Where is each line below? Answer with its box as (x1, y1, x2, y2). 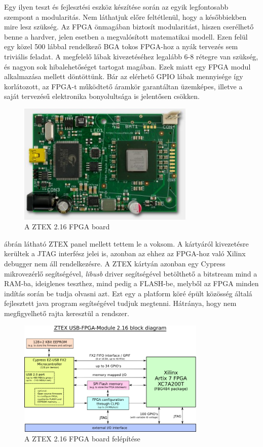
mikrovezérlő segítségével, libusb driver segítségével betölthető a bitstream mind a (4, 268, 257, 279)
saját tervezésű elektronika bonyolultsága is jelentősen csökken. (4, 91, 200, 101)
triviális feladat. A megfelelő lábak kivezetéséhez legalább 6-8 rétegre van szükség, (4, 51, 258, 61)
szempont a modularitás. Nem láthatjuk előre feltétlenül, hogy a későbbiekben (4, 11, 247, 22)
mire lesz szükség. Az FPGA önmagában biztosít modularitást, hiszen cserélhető (4, 21, 254, 32)
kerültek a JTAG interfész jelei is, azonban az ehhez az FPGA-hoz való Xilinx (4, 248, 246, 259)
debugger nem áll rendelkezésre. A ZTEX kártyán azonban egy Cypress (4, 258, 226, 268)
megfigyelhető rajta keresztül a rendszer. (4, 307, 129, 318)
